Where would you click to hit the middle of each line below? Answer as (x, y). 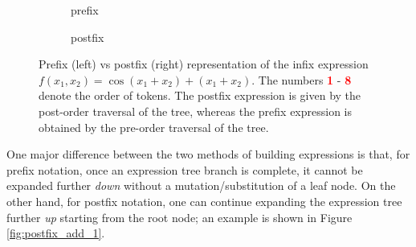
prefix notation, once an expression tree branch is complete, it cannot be (185, 169)
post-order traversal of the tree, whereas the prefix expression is (196, 111)
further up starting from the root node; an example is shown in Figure (179, 217)
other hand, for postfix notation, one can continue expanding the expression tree (204, 201)
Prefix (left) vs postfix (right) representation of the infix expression (204, 64)
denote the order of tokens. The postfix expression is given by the (200, 95)
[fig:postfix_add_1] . (56, 233)
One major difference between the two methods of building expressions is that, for (208, 154)
